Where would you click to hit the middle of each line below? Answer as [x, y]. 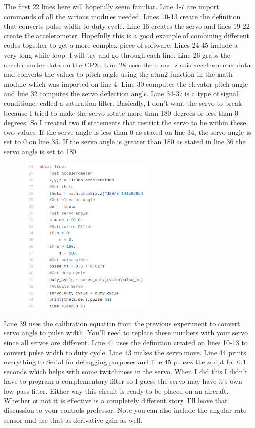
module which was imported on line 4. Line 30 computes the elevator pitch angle [126, 83]
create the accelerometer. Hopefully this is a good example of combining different [127, 35]
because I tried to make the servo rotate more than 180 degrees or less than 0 [121, 113]
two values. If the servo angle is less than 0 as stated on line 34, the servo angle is [127, 132]
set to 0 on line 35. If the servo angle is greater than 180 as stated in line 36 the [125, 142]
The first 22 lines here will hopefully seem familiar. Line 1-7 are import [111, 6]
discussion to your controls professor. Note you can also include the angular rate [125, 410]
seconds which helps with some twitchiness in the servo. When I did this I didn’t [126, 371]
